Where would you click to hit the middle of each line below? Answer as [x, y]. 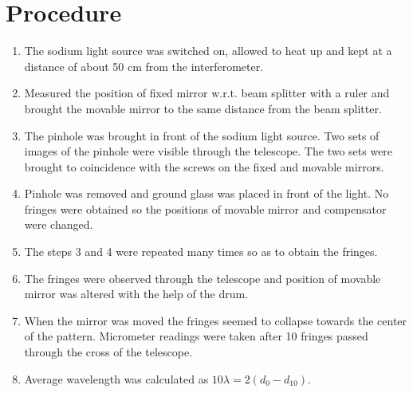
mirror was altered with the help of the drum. [136, 294]
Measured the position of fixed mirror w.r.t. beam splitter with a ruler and [207, 93]
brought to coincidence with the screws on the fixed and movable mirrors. [204, 166]
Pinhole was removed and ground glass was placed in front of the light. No [206, 193]
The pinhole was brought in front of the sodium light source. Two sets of [202, 135]
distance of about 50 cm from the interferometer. [144, 66]
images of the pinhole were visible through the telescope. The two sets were [208, 151]
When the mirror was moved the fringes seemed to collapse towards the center [216, 320]
